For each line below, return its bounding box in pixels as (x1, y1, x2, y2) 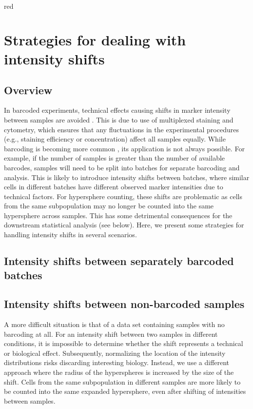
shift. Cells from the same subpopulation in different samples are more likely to (4, 376, 241, 387)
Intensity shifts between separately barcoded (4, 253, 234, 268)
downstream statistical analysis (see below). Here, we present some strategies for (4, 220, 244, 230)
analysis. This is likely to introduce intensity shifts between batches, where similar (4, 172, 250, 182)
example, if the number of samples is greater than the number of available (4, 153, 225, 163)
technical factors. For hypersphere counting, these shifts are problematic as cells (4, 191, 243, 201)
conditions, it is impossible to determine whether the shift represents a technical (4, 338, 243, 348)
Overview (4, 82, 53, 97)
